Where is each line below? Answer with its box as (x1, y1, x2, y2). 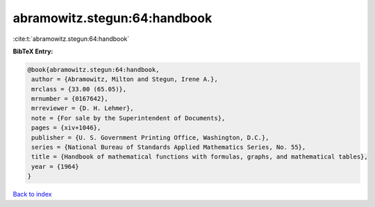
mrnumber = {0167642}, (31, 95, 109, 103)
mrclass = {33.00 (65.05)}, (31, 85, 127, 93)
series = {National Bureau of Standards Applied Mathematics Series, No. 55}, (31, 143, 306, 152)
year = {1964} (31, 163, 79, 170)
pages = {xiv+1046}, (31, 124, 101, 132)
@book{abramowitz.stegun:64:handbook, (27, 66, 160, 73)
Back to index (12, 190, 52, 199)
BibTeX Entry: (12, 47, 53, 55)
